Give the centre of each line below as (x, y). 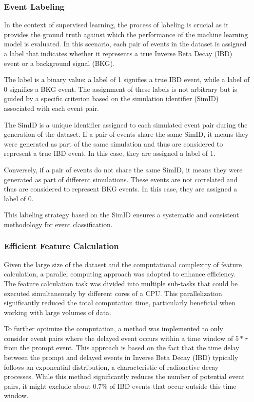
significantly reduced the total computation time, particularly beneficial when (120, 303)
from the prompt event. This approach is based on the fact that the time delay (122, 348)
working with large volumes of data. (58, 312)
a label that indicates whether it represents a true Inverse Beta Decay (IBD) (118, 53)
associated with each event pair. (52, 108)
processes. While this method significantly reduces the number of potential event (124, 376)
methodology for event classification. (58, 224)
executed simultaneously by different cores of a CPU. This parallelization (113, 293)
